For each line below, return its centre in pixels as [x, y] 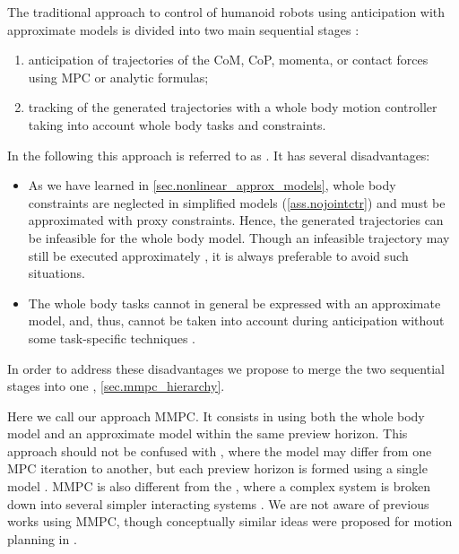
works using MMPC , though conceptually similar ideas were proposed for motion [230, 521]
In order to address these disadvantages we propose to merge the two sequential [226, 368]
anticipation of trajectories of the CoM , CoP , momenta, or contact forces [228, 60]
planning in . [42, 538]
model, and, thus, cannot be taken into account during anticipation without [236, 320]
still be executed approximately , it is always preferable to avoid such [218, 255]
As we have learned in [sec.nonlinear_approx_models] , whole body [212, 185]
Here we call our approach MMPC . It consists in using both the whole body [216, 415]
